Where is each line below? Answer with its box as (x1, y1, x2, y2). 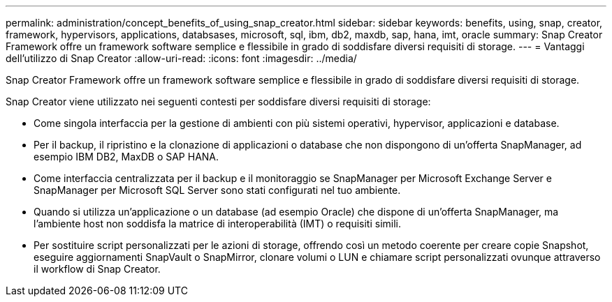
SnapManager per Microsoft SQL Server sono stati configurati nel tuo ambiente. (34, 184, 401, 196)
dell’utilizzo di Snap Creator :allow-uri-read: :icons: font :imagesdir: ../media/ (6, 52, 357, 64)
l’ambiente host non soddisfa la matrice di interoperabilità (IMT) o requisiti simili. (34, 218, 401, 229)
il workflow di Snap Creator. (34, 263, 161, 275)
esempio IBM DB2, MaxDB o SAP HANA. (34, 151, 219, 163)
